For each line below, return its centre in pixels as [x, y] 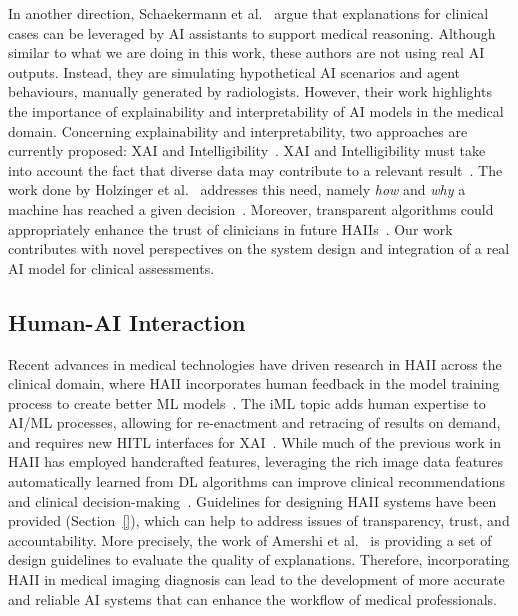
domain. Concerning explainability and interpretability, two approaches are [238, 130]
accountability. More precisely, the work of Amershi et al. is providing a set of [250, 539]
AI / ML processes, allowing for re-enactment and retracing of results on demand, [254, 422]
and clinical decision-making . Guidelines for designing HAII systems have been [252, 500]
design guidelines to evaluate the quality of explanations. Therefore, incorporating [259, 559]
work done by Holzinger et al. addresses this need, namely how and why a [237, 189]
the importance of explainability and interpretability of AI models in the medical [256, 110]
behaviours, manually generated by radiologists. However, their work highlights [250, 91]
